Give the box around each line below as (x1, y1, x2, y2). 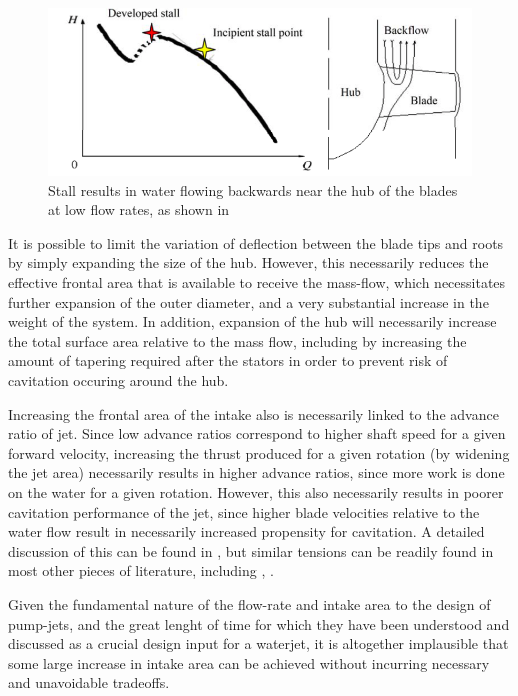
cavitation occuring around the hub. (8, 370, 229, 391)
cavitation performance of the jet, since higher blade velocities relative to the (8, 501, 480, 522)
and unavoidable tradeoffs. (8, 672, 170, 693)
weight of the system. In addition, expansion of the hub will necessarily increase (8, 311, 497, 332)
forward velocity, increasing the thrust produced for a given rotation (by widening (8, 442, 510, 463)
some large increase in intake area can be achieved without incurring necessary (8, 652, 490, 673)
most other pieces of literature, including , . (8, 560, 274, 581)
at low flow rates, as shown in (48, 199, 230, 220)
